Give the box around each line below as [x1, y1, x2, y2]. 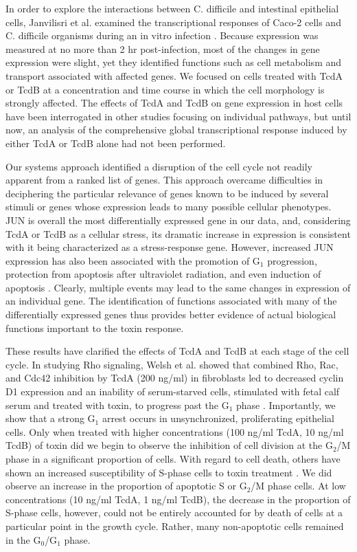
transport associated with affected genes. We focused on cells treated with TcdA [5, 68, 343, 82]
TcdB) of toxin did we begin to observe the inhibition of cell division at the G [5, 438, 333, 452]
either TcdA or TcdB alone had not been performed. [5, 135, 226, 150]
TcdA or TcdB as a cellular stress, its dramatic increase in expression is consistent [5, 226, 351, 241]
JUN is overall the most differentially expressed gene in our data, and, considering [5, 212, 351, 227]
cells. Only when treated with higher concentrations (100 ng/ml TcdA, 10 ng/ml [5, 424, 344, 439]
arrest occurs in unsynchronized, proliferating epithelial [102, 411, 334, 426]
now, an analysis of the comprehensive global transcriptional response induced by [5, 122, 347, 137]
